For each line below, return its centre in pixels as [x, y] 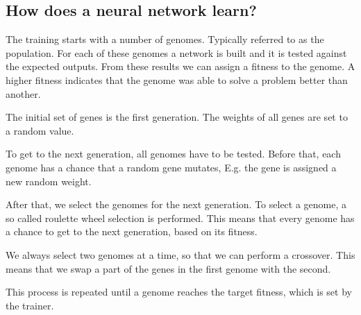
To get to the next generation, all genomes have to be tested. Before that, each [173, 154]
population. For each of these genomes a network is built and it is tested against [176, 52]
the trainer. [30, 305]
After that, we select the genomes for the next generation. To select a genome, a [176, 204]
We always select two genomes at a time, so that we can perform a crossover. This [180, 254]
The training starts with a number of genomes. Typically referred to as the [165, 39]
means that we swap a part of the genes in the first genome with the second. [168, 268]
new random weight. [49, 181]
